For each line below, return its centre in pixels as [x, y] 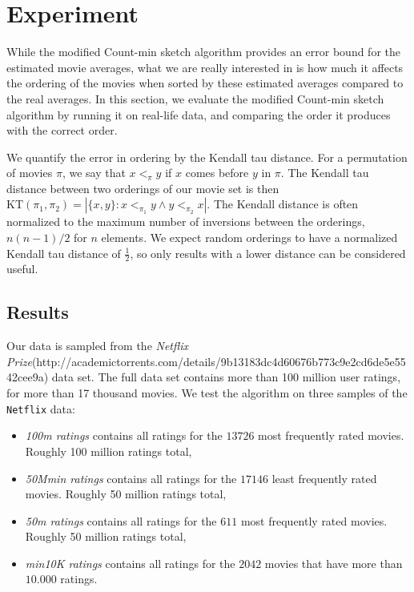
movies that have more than [334, 563]
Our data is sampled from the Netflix [98, 346]
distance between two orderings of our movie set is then [143, 188]
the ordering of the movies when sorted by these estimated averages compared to [205, 83]
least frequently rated [324, 478]
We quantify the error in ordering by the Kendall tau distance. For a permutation [207, 157]
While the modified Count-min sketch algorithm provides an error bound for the [203, 52]
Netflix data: [41, 408]
